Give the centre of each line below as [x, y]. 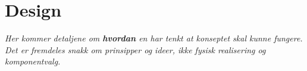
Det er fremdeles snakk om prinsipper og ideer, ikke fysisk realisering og [135, 49]
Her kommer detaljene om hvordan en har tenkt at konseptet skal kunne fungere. [154, 38]
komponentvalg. [33, 61]
